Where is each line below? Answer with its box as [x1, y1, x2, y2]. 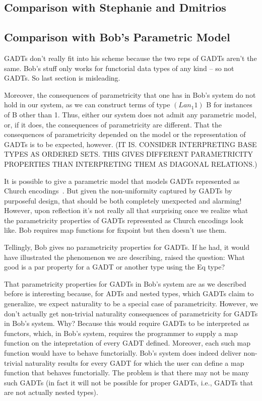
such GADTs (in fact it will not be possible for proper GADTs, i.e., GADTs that [4, 377, 253, 387]
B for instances [206, 99, 252, 110]
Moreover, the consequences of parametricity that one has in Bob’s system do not [4, 89, 256, 100]
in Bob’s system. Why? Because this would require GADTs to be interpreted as [4, 318, 249, 328]
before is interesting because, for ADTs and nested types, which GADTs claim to [4, 288, 254, 299]
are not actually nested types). [4, 387, 98, 397]
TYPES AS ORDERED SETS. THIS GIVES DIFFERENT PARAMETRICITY [4, 149, 253, 159]
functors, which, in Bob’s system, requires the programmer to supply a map [4, 327, 238, 338]
